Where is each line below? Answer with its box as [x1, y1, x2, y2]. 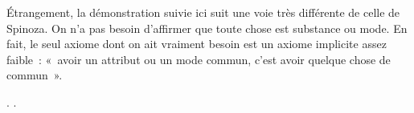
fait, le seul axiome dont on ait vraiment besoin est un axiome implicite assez [6, 35, 387, 52]
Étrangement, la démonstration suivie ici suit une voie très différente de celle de [6, 4, 400, 20]
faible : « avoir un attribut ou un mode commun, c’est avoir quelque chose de [6, 50, 391, 67]
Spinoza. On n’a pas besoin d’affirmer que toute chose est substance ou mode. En [6, 19, 408, 36]
